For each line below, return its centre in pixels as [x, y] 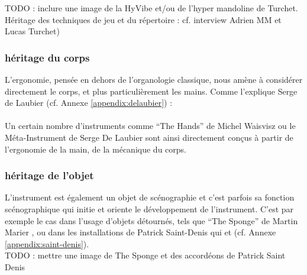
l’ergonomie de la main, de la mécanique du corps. [96, 149]
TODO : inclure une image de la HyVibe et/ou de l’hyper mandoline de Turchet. [151, 8]
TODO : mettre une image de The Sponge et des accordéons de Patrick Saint [145, 255]
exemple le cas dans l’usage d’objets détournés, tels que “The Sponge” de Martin [151, 220]
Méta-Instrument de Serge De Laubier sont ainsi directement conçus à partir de [149, 137]
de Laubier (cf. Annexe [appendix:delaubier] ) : [89, 103]
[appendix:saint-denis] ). [47, 243]
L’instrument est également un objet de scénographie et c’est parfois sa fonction [150, 197]
